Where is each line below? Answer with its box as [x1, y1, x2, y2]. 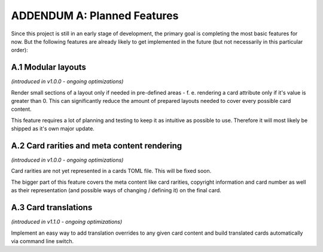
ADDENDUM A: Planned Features [11, 9, 179, 22]
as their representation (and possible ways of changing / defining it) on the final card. [11, 187, 221, 194]
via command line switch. [11, 237, 74, 245]
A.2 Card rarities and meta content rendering [11, 141, 182, 151]
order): [11, 47, 28, 54]
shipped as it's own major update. [11, 125, 95, 132]
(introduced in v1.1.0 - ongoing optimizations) [11, 218, 123, 226]
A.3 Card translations [11, 202, 93, 212]
